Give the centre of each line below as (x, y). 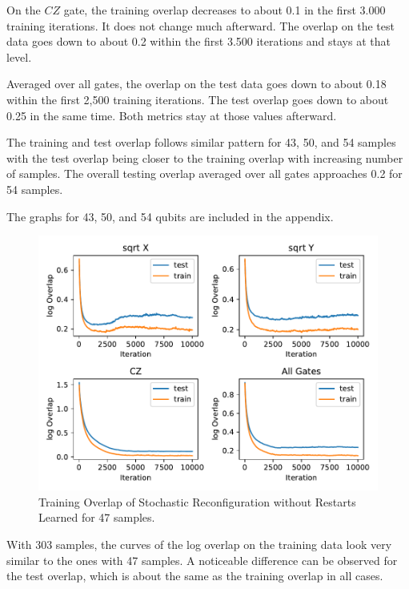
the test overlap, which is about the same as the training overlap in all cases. (195, 576)
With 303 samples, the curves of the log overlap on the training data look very (199, 544)
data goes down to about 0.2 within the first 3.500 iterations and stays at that (198, 41)
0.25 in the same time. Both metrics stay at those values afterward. (172, 115)
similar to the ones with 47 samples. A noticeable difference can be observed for (202, 560)
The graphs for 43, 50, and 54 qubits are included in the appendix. (170, 216)
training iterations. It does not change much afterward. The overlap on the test (200, 25)
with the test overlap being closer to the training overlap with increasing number (205, 157)
